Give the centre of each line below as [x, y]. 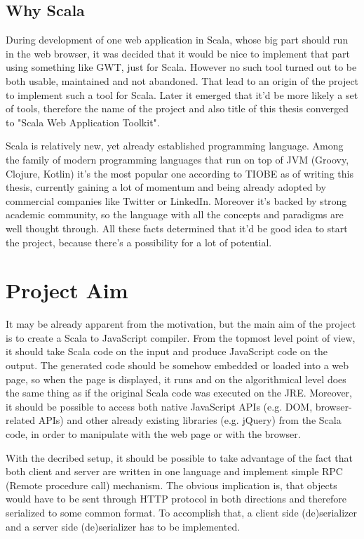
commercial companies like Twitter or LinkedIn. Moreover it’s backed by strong [176, 200]
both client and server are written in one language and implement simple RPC [174, 471]
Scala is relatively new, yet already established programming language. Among [175, 146]
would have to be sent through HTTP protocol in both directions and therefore [176, 499]
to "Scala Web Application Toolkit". [83, 122]
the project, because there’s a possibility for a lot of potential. [139, 242]
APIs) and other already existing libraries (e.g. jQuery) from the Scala [190, 420]
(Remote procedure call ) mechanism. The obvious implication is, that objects [171, 485]
